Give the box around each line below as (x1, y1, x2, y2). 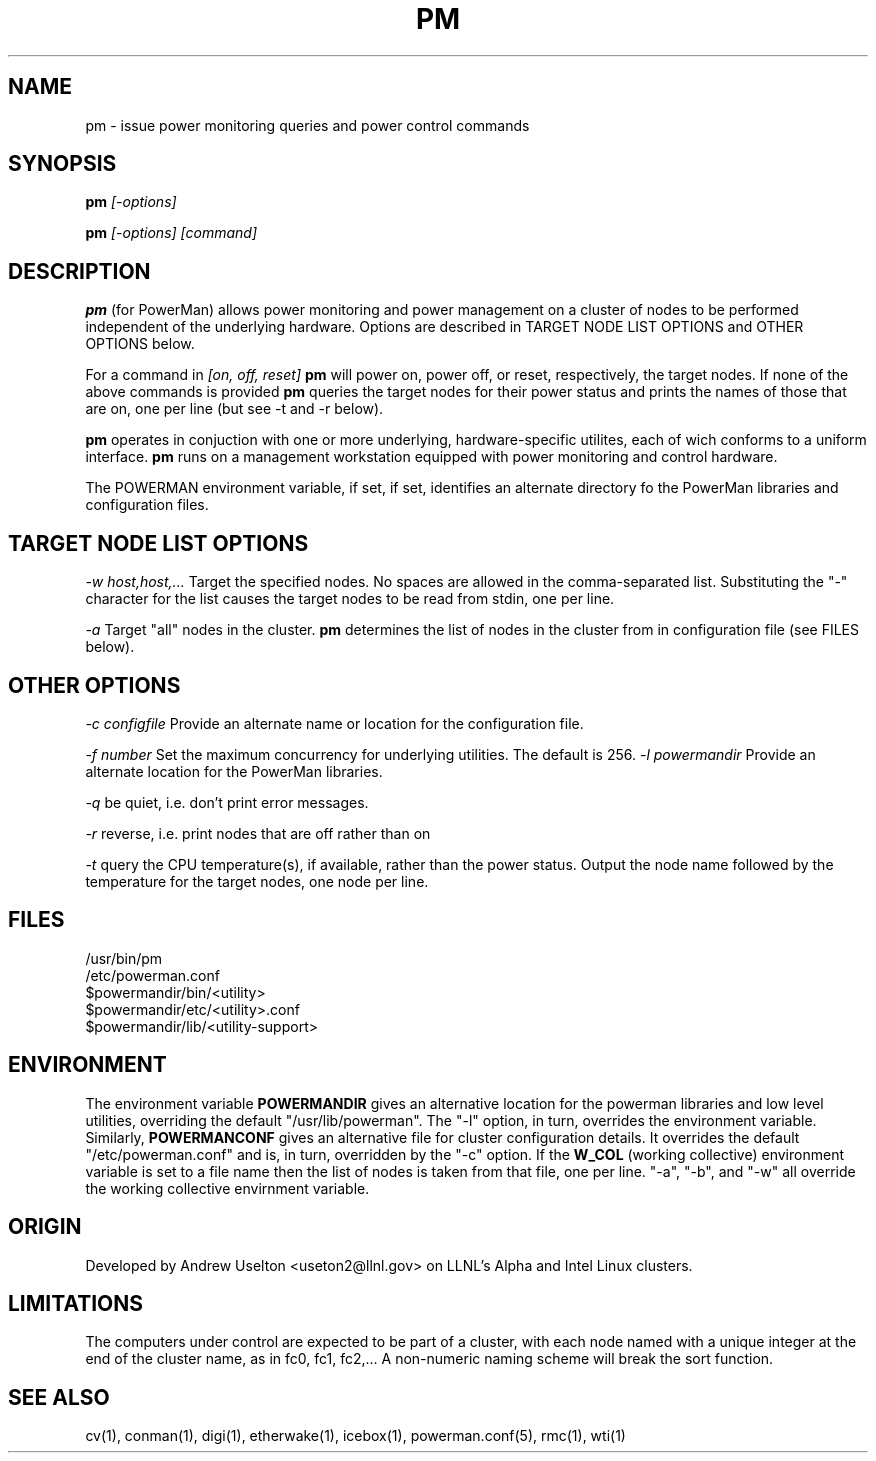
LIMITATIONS (8, 1290, 144, 1316)
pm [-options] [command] (85, 224, 258, 242)
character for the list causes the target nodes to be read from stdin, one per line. (85, 590, 615, 608)
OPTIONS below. (85, 335, 195, 353)
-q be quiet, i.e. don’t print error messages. (85, 793, 369, 811)
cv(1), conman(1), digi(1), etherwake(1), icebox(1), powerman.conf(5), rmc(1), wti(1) (85, 1427, 626, 1445)
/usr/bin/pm (85, 949, 163, 967)
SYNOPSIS (8, 151, 117, 177)
